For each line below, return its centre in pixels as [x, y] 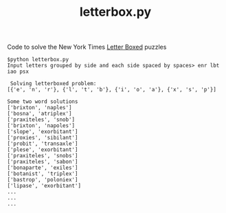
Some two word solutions [43, 102]
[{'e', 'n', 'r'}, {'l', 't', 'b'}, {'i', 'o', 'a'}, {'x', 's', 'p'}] [112, 90]
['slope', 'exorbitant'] [43, 132]
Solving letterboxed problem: [53, 84]
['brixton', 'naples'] [39, 108]
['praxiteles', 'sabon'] [43, 162]
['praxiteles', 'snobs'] [43, 156]
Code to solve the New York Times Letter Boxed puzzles [87, 47]
